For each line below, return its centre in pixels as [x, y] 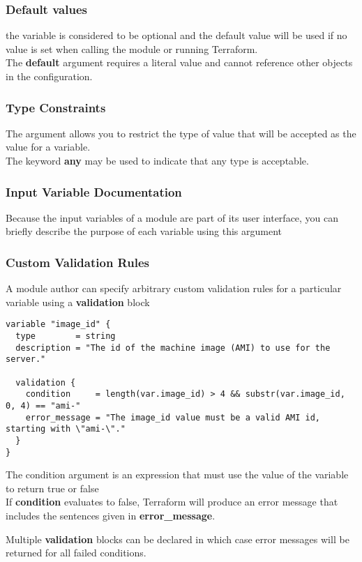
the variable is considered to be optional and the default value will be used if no [176, 35]
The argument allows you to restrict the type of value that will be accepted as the [181, 133]
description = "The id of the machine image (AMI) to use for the [173, 348]
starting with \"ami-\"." [66, 429]
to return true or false [52, 488]
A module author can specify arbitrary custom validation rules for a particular [174, 288]
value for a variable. [48, 147]
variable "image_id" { [58, 325]
